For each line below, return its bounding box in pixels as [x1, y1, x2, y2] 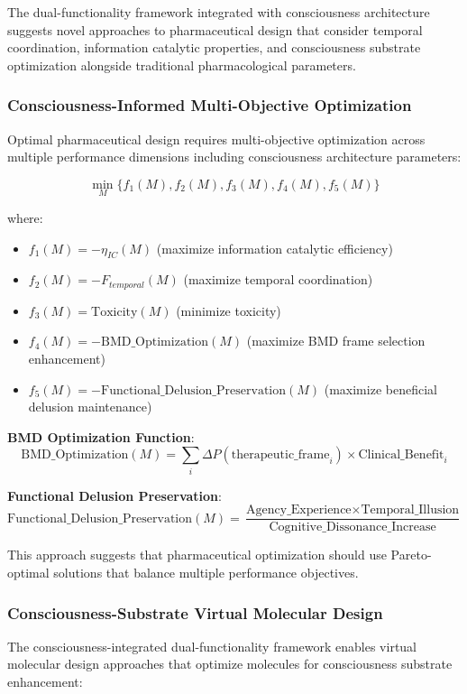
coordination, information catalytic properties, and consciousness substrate [7, 38, 421, 57]
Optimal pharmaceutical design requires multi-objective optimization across [7, 129, 426, 148]
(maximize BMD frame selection [246, 331, 426, 350]
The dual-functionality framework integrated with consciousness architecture [7, 3, 430, 21]
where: [7, 208, 43, 227]
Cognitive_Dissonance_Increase [269, 521, 436, 534]
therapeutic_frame [231, 449, 330, 462]
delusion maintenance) [28, 397, 152, 416]
